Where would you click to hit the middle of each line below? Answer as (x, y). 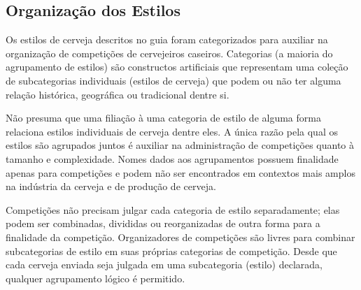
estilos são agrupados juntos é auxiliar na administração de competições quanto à (180, 145)
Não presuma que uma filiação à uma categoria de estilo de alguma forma (163, 118)
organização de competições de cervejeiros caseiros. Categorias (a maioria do (169, 53)
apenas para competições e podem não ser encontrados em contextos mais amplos (180, 172)
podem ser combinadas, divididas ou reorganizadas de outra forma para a (163, 223)
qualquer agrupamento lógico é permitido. (95, 278)
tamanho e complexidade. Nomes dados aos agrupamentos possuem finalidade (172, 158)
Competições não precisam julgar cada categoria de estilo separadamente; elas (173, 209)
